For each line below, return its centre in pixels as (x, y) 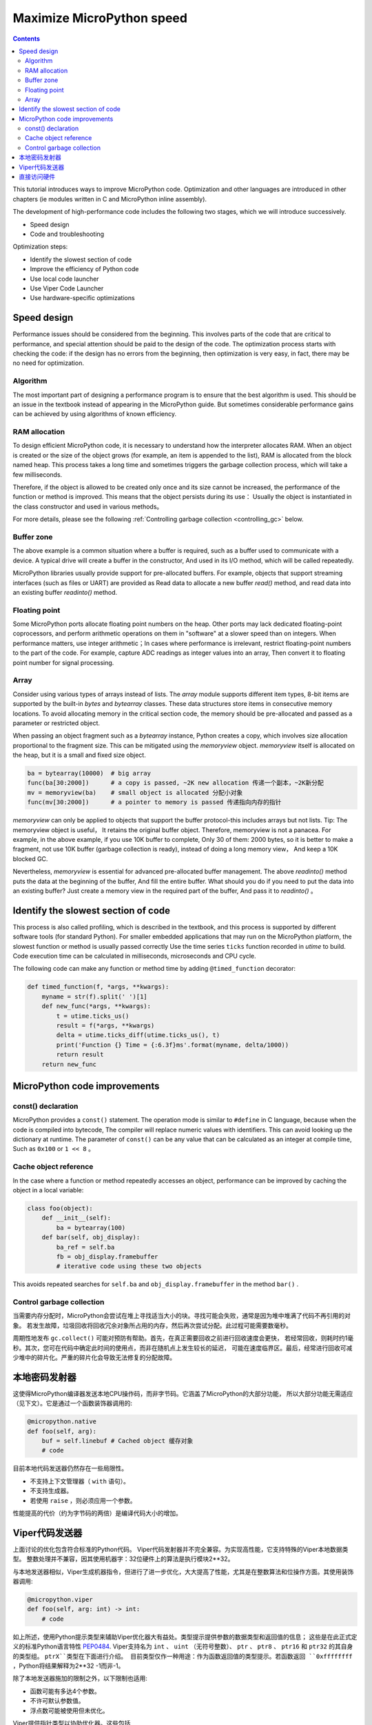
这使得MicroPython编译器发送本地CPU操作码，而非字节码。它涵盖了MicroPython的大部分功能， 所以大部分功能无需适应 (183, 1393)
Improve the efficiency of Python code (84, 269)
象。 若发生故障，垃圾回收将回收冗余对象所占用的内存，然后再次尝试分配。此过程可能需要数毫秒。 (152, 1325)
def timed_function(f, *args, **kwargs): (98, 987)
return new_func (69, 1064)
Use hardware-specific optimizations (82, 298)
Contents (27, 39)
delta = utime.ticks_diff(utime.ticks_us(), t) (138, 1035)
